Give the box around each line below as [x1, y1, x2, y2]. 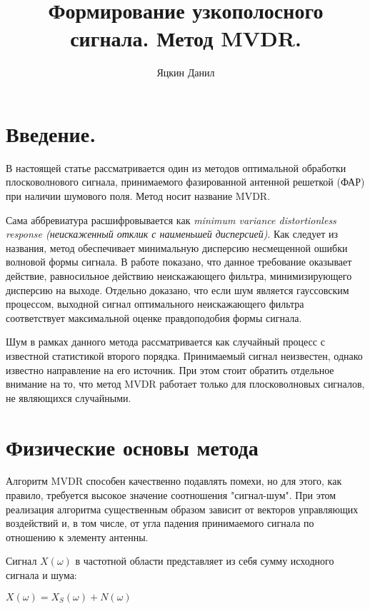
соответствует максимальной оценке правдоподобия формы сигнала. [6, 310, 302, 325]
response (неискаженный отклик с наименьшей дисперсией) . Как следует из [6, 226, 339, 241]
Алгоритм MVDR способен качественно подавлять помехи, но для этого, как [6, 473, 342, 488]
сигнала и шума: [6, 568, 77, 583]
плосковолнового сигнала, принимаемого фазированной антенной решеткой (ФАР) [6, 174, 365, 189]
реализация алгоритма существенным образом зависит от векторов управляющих [6, 501, 359, 516]
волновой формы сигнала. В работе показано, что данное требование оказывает [6, 254, 352, 269]
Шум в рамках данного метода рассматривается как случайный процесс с [6, 334, 325, 349]
